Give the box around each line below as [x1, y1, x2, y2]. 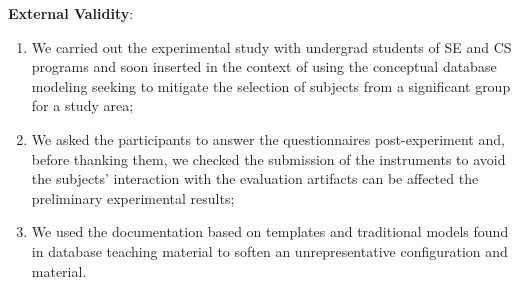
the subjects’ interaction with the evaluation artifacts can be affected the [31, 168, 479, 189]
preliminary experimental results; [31, 187, 235, 208]
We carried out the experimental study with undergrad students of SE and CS [31, 36, 512, 57]
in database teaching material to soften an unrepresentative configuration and [31, 240, 508, 261]
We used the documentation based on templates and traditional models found [31, 221, 509, 242]
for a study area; [31, 95, 134, 116]
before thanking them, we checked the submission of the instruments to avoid [31, 148, 506, 169]
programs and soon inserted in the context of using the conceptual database [31, 56, 497, 77]
